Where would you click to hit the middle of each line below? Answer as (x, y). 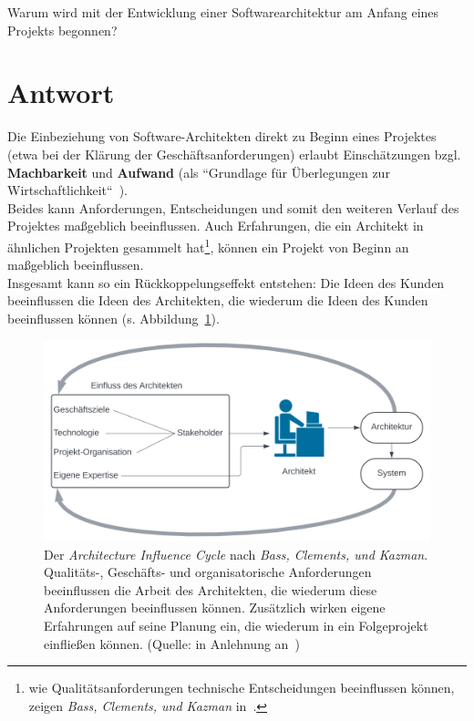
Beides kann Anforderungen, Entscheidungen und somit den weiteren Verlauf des (233, 207)
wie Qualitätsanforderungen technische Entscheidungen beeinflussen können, (242, 688)
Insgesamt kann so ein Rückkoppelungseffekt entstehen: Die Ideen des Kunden (226, 282)
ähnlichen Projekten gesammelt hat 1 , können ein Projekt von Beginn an (208, 245)
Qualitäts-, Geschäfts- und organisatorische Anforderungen (208, 572)
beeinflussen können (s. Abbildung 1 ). (113, 318)
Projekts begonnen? (62, 30)
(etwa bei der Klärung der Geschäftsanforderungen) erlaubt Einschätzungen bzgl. (234, 154)
